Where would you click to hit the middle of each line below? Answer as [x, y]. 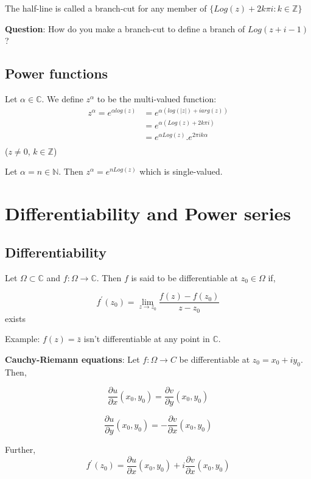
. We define [62, 98]
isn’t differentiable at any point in [147, 339]
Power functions [57, 73]
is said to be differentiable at [185, 277]
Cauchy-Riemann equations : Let [72, 359]
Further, [20, 449]
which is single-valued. [181, 171]
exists [15, 318]
